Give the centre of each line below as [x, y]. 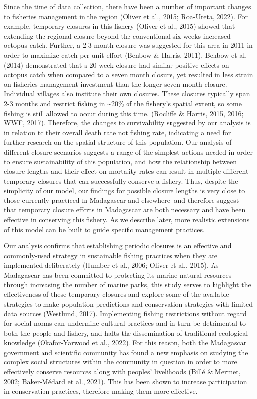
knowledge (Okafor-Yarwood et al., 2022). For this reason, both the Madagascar [125, 342]
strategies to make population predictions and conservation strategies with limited [128, 303]
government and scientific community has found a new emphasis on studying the [126, 352]
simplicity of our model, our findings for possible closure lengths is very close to [125, 190]
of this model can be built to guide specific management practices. [104, 229]
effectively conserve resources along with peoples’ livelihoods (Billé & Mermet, [122, 371]
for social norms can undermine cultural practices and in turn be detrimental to [125, 323]
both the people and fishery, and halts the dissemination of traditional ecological [126, 333]
